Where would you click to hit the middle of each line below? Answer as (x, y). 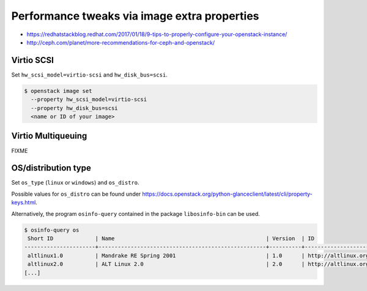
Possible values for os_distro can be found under (76, 194)
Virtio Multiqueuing (49, 136)
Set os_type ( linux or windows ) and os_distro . (76, 183)
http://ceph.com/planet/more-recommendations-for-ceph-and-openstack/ (121, 42)
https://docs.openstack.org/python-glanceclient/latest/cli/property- (228, 194)
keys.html (24, 202)
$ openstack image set (58, 91)
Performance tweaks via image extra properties (135, 16)
